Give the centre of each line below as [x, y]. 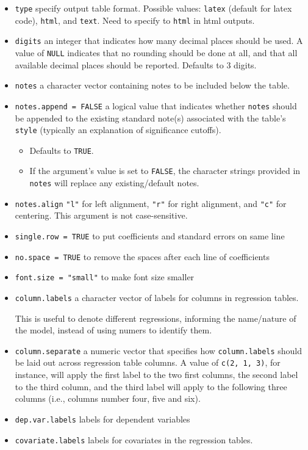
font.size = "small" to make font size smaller [105, 277]
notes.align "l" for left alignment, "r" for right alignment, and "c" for [151, 203]
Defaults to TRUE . [62, 150]
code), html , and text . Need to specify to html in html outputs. [135, 20]
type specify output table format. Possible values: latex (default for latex [153, 8]
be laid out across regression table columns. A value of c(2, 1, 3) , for [148, 362]
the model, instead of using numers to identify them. [113, 330]
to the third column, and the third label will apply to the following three [151, 386]
